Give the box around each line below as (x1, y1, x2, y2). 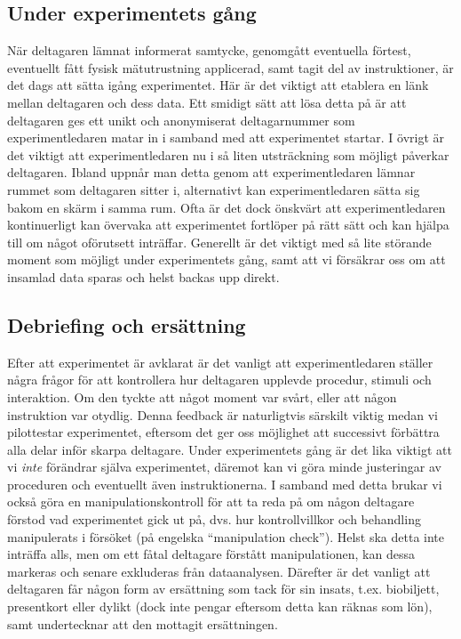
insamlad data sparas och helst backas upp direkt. (7, 267, 280, 286)
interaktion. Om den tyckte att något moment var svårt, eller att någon (7, 387, 397, 406)
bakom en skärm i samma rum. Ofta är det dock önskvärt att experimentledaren (7, 198, 446, 216)
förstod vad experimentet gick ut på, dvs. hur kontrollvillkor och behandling (7, 510, 421, 529)
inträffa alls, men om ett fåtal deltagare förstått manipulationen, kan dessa (7, 545, 415, 563)
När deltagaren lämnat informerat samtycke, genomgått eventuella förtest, (7, 41, 411, 60)
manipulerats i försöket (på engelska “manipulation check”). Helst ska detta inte (7, 527, 444, 546)
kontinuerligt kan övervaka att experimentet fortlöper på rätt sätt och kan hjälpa (7, 215, 449, 234)
